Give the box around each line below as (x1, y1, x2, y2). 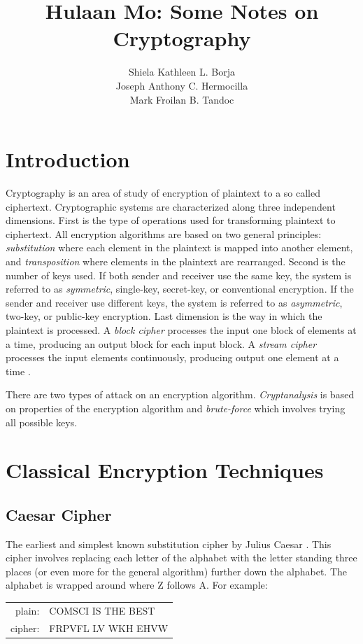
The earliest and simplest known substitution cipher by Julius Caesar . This (6, 536, 332, 551)
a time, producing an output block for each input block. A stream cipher (6, 336, 317, 351)
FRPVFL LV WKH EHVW (49, 620, 169, 635)
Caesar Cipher (6, 503, 112, 525)
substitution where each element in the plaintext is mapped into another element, (6, 240, 353, 255)
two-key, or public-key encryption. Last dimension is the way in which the (6, 309, 322, 323)
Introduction (6, 145, 130, 174)
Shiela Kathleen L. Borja (128, 64, 236, 79)
